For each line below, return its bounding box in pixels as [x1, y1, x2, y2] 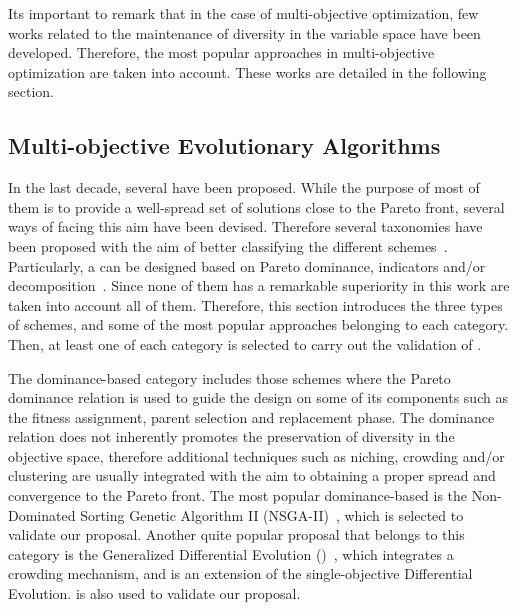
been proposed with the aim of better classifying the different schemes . [8, 235, 448, 256]
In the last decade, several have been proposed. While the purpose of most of [8, 177, 480, 198]
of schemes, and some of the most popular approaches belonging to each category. [8, 314, 509, 335]
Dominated [8, 504, 76, 525]
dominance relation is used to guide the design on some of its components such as [8, 387, 508, 408]
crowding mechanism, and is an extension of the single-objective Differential [8, 563, 473, 584]
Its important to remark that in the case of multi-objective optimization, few [8, 3, 479, 23]
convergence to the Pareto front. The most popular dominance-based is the [8, 485, 468, 506]
